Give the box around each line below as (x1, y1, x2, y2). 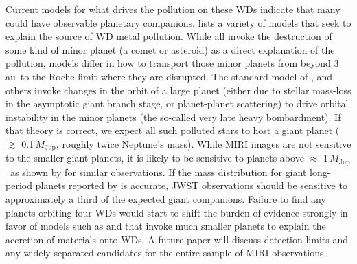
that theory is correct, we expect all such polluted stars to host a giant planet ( (5, 123, 340, 137)
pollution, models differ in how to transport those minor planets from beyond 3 (5, 56, 339, 70)
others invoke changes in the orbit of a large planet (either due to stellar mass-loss (5, 82, 352, 97)
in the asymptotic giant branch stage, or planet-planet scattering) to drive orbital (5, 96, 349, 111)
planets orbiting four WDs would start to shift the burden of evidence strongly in (5, 205, 348, 219)
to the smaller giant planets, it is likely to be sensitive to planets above (5, 151, 304, 165)
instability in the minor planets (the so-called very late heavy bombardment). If (5, 109, 341, 124)
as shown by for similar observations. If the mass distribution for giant (10, 164, 307, 179)
